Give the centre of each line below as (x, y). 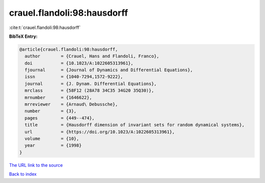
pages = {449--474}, (60, 118)
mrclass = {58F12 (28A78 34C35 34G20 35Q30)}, (89, 91)
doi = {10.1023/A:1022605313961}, (79, 63)
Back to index (23, 174)
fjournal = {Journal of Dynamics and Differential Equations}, (109, 70)
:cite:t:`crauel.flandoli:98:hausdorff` (45, 27)
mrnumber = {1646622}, (58, 97)
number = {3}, (51, 111)
